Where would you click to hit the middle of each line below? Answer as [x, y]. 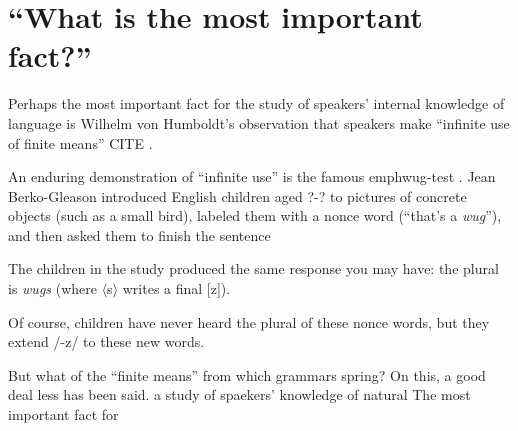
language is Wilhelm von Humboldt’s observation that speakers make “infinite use [259, 122]
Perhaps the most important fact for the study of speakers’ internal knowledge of [256, 103]
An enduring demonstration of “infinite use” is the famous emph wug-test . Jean [252, 176]
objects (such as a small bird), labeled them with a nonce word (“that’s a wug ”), [255, 215]
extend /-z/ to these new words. [106, 341]
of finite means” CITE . [80, 142]
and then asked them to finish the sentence [139, 234]
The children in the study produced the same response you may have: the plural [253, 268]
